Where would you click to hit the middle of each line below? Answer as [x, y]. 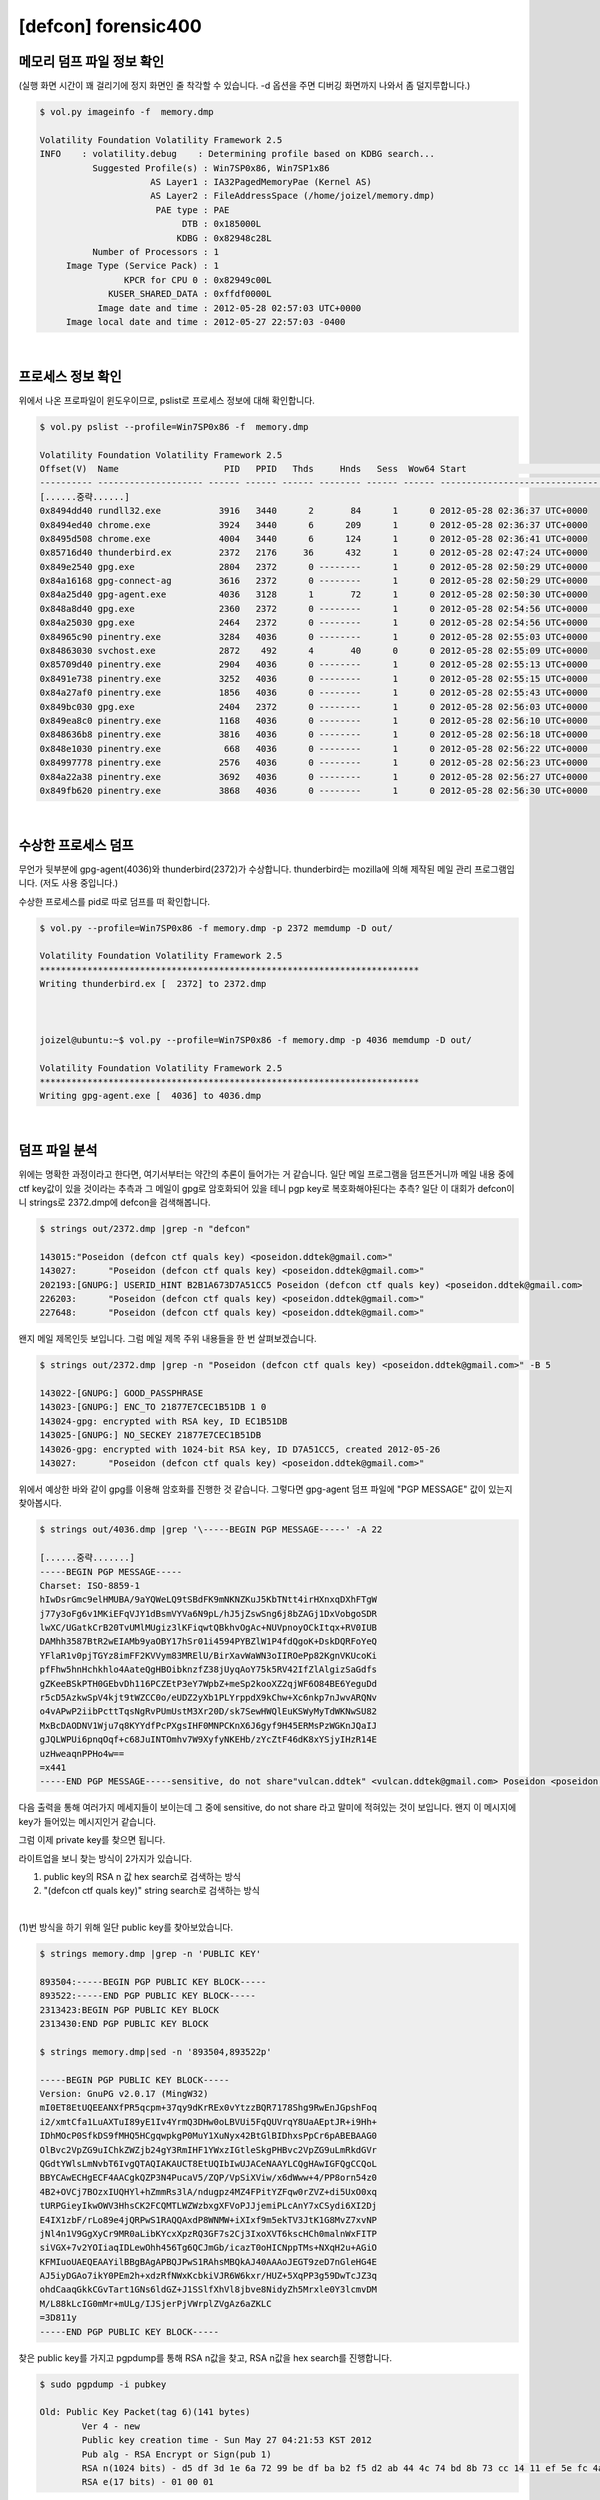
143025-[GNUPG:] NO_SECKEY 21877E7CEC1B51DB [150, 1435]
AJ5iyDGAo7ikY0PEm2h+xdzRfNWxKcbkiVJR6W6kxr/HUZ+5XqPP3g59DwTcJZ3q [208, 2276]
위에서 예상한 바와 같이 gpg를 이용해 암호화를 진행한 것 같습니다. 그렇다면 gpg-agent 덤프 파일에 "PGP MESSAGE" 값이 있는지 [265, 1489]
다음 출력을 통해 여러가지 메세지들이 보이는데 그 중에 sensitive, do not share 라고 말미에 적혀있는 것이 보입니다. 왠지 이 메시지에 [267, 1807]
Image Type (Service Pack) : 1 [142, 266]
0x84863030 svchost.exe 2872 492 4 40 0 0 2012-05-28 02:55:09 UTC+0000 [314, 651]
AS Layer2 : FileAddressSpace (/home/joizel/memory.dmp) [292, 196]
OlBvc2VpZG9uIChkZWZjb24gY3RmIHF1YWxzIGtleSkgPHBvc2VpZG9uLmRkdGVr [208, 2149]
